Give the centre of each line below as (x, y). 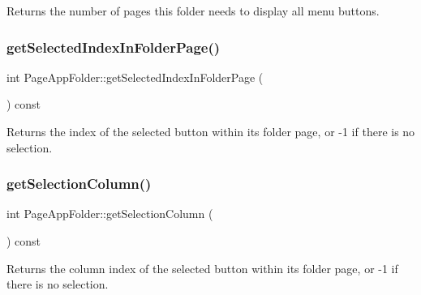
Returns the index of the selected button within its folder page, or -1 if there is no (211, 131)
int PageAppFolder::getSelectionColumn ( (110, 214)
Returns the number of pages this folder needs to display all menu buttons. (193, 11)
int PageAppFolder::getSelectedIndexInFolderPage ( (135, 77)
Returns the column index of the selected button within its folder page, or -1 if (202, 268)
